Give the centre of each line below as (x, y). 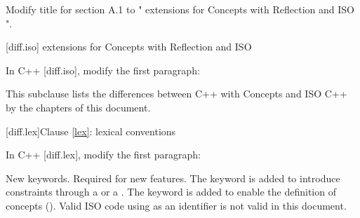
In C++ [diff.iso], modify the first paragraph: (103, 70)
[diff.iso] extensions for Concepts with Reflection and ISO (129, 47)
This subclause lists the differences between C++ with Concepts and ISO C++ (176, 94)
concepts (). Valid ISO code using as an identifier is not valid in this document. (176, 205)
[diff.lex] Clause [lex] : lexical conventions (91, 131)
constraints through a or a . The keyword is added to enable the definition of (171, 192)
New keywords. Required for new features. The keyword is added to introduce (173, 178)
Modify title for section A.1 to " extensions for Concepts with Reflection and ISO (180, 9)
